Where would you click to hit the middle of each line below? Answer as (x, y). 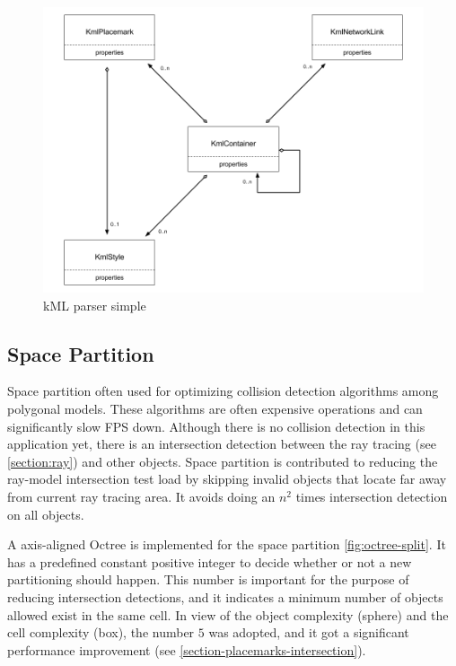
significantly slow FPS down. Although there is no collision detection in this (216, 426)
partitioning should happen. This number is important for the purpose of (208, 579)
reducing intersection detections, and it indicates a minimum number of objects (225, 596)
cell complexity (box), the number (101, 632)
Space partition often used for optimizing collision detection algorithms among (223, 391)
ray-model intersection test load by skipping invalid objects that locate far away (227, 479)
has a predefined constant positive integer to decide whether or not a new (210, 561)
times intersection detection (372, 496)
